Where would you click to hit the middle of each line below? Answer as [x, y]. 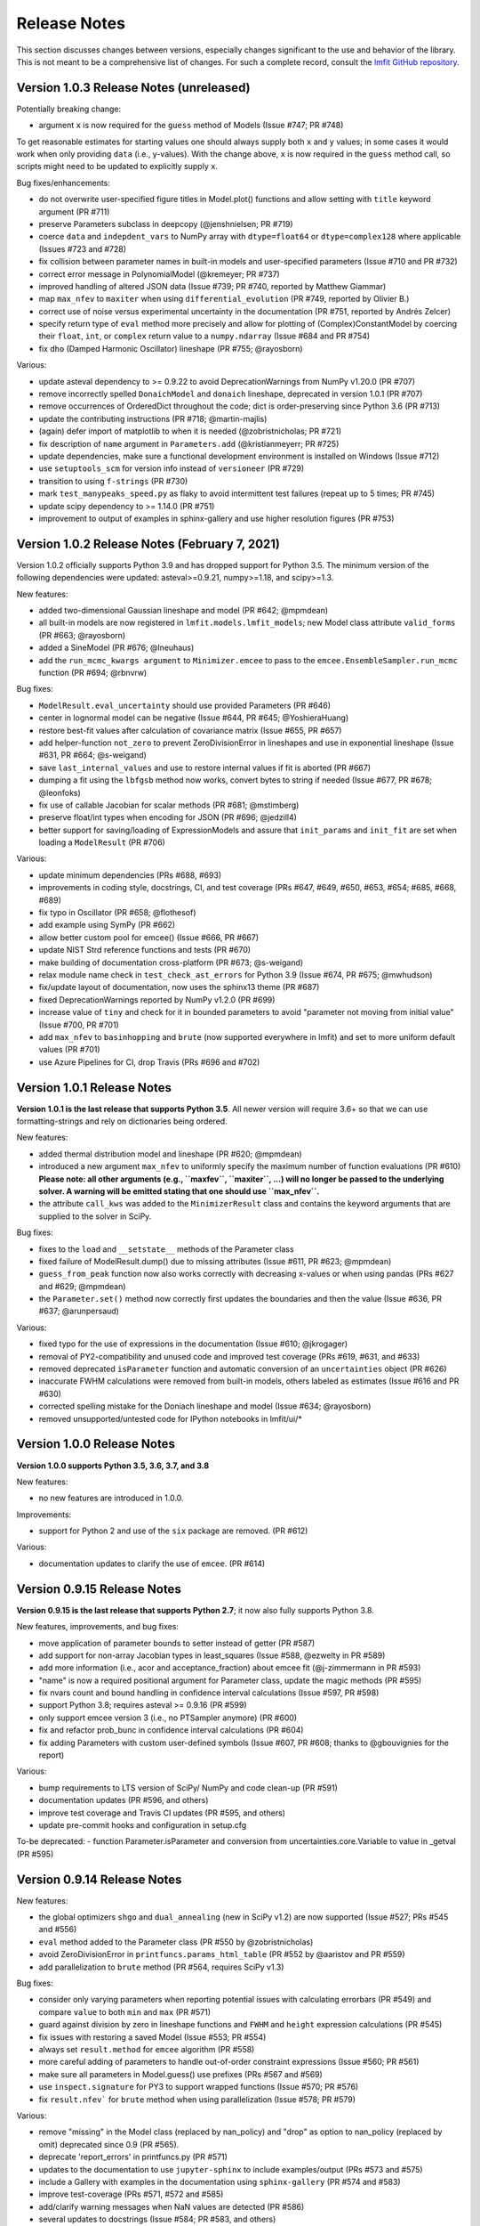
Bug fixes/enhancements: [64, 183]
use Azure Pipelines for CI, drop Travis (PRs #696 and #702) [149, 1062]
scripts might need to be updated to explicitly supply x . [117, 167]
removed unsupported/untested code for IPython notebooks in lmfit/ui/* [170, 1418]
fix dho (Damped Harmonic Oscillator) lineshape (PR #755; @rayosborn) [171, 348]
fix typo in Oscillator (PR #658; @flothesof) [117, 913]
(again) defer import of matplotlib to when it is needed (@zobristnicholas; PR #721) [190, 431]
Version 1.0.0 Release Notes [96, 1444]
